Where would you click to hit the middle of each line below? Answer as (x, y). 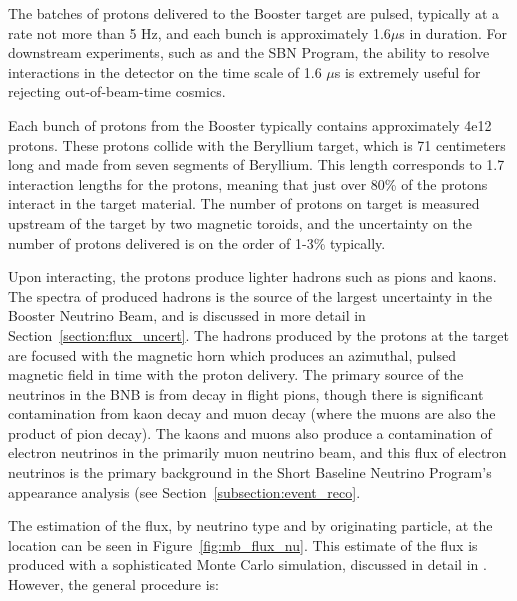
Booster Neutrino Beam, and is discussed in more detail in (187, 315)
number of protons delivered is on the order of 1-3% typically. (197, 242)
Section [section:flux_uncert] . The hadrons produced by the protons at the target (258, 334)
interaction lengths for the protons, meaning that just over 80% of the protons (248, 183)
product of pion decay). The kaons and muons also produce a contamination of (250, 432)
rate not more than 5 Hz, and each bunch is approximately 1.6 (199, 32)
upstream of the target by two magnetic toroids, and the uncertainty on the (240, 222)
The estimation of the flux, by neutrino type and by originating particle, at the (250, 525)
